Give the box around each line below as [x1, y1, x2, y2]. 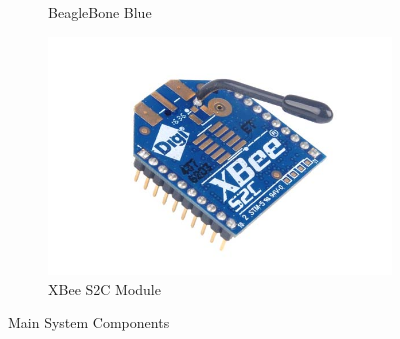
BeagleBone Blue [48, 2, 152, 22]
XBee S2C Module [48, 278, 161, 299]
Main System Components [8, 312, 170, 333]
